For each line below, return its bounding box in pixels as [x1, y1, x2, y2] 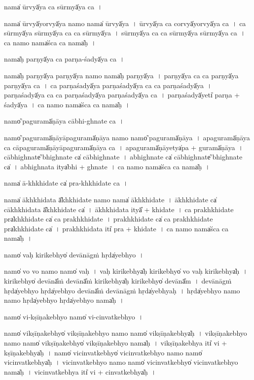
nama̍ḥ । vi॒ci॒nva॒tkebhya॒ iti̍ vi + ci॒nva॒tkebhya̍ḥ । [4, 366, 156, 377]
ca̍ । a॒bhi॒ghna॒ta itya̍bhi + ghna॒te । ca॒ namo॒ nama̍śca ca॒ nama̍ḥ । [4, 161, 210, 171]
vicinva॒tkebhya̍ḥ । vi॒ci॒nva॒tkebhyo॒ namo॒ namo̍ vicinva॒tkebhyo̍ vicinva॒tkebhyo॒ [4, 357, 238, 367]
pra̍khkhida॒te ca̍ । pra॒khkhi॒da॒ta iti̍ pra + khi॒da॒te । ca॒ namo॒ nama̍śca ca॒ [4, 223, 229, 233]
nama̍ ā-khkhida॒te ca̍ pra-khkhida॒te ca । [4, 178, 128, 188]
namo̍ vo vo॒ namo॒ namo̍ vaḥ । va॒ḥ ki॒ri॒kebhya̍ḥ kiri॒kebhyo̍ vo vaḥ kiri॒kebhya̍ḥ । [4, 266, 248, 276]
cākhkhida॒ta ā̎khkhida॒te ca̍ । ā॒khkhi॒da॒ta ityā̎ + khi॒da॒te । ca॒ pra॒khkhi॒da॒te [4, 204, 234, 214]
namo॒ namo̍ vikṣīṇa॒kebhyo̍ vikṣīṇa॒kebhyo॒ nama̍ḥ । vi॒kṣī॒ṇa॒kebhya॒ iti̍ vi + [4, 338, 227, 348]
